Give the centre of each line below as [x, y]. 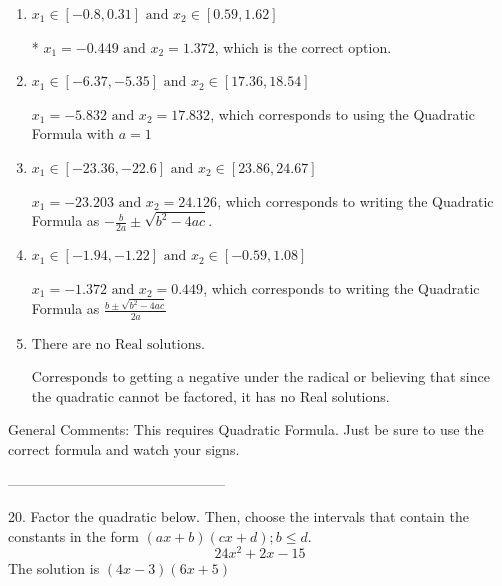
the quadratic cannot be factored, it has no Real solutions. [210, 395]
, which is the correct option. [303, 46]
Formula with [73, 133]
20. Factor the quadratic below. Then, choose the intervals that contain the [238, 516]
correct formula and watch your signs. [124, 449]
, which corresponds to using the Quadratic [342, 113]
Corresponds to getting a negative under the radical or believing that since [260, 376]
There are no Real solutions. [118, 344]
